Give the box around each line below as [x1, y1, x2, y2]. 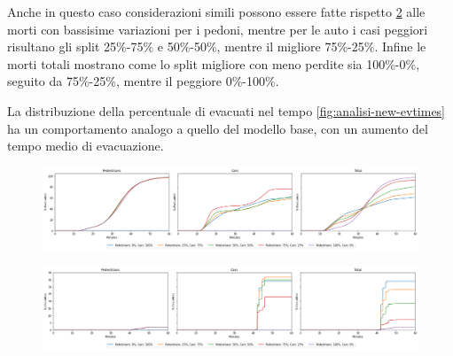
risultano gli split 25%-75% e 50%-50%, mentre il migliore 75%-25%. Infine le [7, 37, 426, 56]
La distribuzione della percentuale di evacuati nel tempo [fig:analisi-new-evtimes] [7, 101, 446, 120]
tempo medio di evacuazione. [7, 136, 164, 155]
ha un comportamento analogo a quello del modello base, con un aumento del [7, 119, 428, 137]
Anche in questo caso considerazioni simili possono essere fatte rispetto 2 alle [7, 3, 426, 20]
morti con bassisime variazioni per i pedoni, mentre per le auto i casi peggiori [7, 19, 428, 38]
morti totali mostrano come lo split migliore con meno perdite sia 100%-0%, [7, 54, 420, 73]
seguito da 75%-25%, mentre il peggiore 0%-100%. [7, 72, 279, 90]
